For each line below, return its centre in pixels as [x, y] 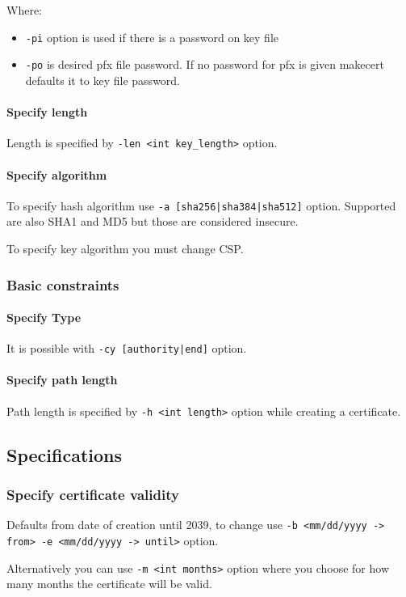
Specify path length [62, 380]
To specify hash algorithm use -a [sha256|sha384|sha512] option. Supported [201, 205]
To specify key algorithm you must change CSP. [125, 248]
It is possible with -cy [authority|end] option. [127, 348]
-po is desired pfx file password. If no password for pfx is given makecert [205, 64]
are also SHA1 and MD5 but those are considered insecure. [153, 221]
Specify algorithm [57, 174]
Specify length [47, 112]
